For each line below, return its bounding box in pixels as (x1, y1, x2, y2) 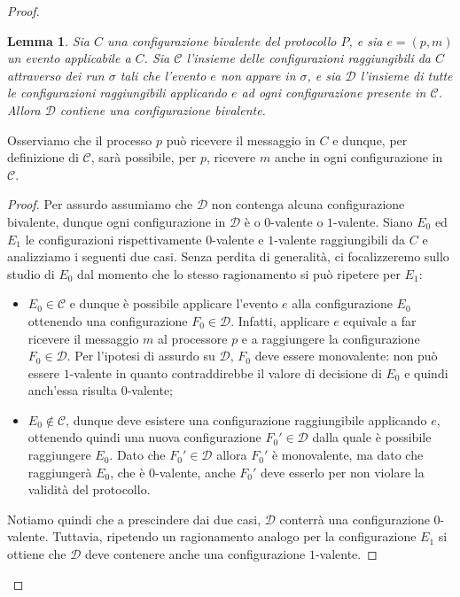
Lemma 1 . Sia (7, 31, 90, 50)
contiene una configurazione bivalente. (59, 100, 266, 119)
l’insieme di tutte (360, 66, 453, 84)
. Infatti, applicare (230, 311, 330, 330)
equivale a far (343, 311, 417, 330)
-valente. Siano (333, 212, 413, 230)
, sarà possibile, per (90, 148, 197, 167)
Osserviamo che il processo (7, 130, 152, 149)
